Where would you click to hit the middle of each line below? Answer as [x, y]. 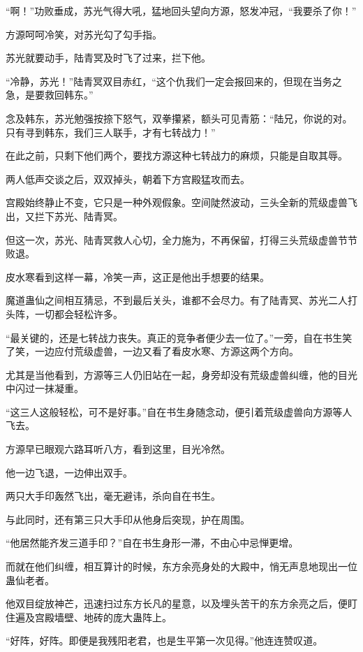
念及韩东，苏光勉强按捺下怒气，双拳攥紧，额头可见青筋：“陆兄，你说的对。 [179, 118]
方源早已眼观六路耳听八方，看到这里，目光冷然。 [118, 449]
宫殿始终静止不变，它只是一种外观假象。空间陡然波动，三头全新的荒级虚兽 [177, 202]
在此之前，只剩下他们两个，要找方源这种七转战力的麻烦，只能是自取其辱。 [177, 155]
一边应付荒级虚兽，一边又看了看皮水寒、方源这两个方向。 [166, 351]
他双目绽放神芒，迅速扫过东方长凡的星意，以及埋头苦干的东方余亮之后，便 [177, 603]
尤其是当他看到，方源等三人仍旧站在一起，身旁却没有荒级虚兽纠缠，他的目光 [181, 374]
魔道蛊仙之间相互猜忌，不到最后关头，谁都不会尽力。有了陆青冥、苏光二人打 [181, 300]
